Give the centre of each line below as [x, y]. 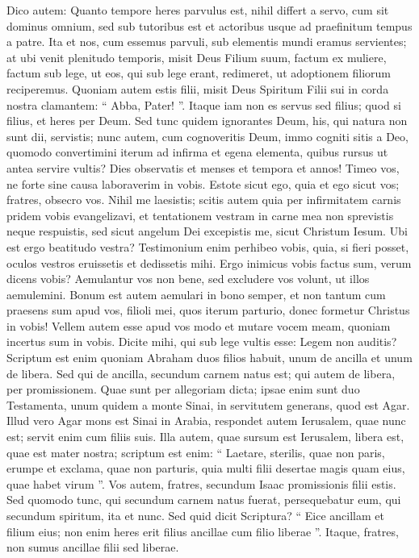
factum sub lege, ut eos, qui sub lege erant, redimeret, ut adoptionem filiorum [199, 73]
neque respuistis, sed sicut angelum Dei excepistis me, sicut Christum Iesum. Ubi [207, 231]
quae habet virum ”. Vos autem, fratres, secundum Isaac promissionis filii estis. [201, 483]
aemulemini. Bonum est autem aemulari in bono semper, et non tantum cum [196, 294]
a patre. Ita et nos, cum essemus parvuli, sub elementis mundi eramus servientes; [207, 42]
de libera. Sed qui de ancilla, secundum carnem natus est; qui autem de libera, [201, 373]
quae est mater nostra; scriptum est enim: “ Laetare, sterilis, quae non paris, [196, 452]
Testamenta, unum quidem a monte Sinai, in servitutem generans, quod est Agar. [208, 404]
